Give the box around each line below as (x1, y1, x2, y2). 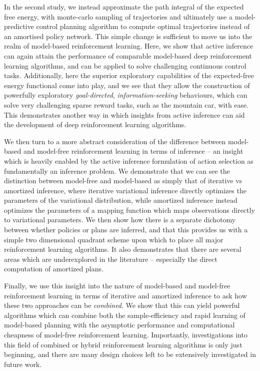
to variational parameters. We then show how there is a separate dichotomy (4, 214, 236, 225)
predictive (4, 21, 34, 32)
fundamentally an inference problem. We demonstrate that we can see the (4, 165, 230, 176)
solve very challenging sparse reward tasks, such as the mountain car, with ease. (4, 99, 249, 110)
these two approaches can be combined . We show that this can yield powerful (4, 300, 240, 310)
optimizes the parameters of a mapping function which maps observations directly (4, 204, 255, 215)
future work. (4, 358, 42, 369)
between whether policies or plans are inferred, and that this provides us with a (4, 224, 248, 235)
